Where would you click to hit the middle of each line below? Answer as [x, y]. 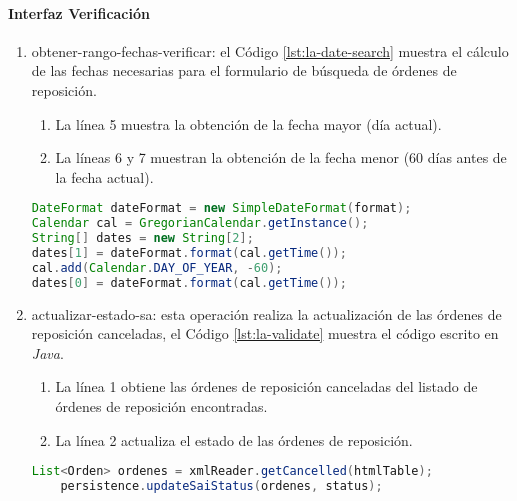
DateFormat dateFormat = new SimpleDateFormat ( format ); [221, 208]
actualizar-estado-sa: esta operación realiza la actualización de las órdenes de [266, 313]
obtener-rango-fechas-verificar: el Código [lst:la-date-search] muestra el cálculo [270, 50]
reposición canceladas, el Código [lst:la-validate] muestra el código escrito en [265, 333]
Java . [47, 352]
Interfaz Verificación [79, 12]
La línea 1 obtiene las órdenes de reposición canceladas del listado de [266, 386]
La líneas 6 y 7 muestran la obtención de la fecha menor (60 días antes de [281, 157]
